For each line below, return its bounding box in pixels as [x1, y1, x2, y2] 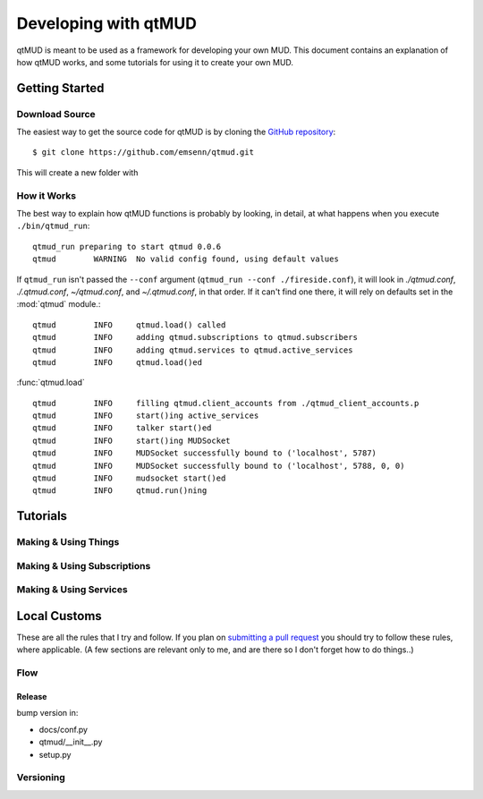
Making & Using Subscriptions [16, 559, 151, 572]
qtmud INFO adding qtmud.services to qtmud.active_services [32, 344, 353, 355]
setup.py [38, 749, 72, 760]
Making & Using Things [16, 536, 120, 548]
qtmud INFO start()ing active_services [32, 411, 259, 421]
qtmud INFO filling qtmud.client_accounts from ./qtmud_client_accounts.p [32, 398, 419, 408]
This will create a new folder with [16, 166, 139, 178]
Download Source [16, 107, 96, 120]
